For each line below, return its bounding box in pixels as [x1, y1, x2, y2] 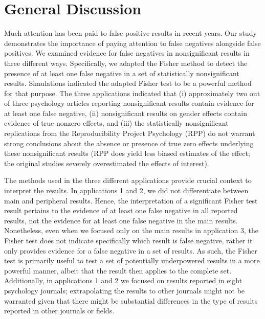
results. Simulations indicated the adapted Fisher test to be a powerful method [4, 78, 252, 88]
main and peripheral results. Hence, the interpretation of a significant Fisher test [4, 195, 258, 206]
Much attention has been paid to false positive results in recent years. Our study [4, 28, 257, 38]
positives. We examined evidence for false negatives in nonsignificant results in [4, 48, 250, 58]
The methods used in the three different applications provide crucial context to [4, 175, 252, 186]
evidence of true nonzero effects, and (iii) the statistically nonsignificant [4, 118, 229, 128]
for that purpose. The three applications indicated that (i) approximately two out [4, 87, 260, 98]
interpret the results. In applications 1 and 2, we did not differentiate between [4, 185, 249, 196]
